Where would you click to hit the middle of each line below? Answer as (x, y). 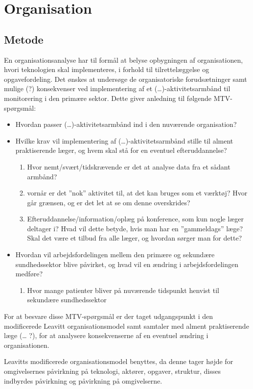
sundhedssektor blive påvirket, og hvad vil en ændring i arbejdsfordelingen (127, 264)
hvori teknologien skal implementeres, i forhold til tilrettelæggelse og (107, 69)
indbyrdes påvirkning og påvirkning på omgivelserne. (83, 380)
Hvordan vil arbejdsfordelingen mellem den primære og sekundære (115, 255)
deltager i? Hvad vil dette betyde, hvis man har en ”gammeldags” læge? (135, 228)
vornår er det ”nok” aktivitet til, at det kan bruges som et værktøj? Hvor (137, 193)
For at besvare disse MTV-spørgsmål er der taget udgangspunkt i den (109, 316)
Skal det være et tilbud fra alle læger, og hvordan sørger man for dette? (135, 238)
